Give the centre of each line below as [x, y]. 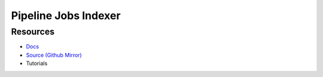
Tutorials [37, 63]
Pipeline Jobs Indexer [66, 16]
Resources [33, 32]
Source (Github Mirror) [54, 55]
